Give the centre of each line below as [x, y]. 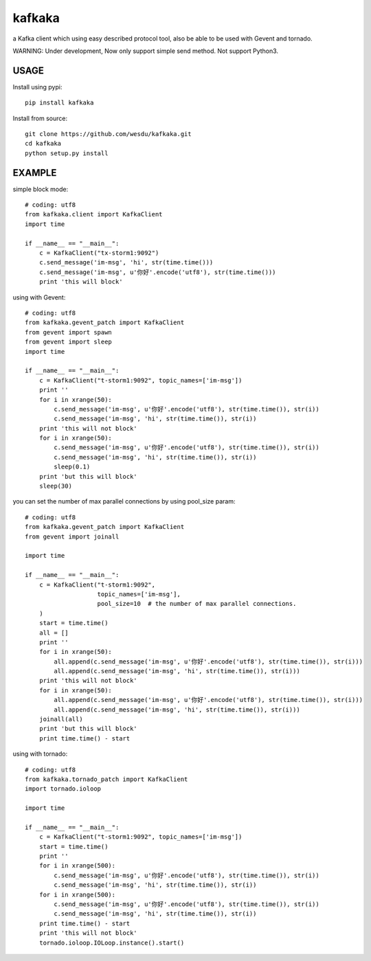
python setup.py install [67, 153]
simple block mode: [41, 189]
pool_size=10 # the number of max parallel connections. [197, 604]
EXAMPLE [35, 173]
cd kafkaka [43, 144]
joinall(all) [61, 719]
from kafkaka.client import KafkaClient [94, 214]
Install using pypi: [37, 87]
